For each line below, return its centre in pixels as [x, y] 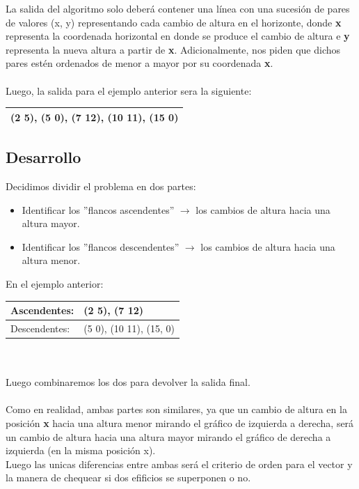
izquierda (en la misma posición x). [81, 450]
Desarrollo [43, 157]
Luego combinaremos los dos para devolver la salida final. [128, 382]
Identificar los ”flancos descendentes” [101, 246]
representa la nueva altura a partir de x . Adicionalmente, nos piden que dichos [173, 49]
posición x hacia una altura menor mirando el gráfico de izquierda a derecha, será [180, 422]
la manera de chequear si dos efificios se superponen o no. [128, 478]
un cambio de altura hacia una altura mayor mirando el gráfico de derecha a [168, 436]
